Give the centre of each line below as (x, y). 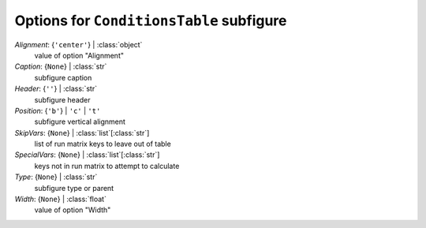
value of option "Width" (73, 210)
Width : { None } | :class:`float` (60, 199)
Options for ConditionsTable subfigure (151, 21)
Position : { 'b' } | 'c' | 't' (58, 110)
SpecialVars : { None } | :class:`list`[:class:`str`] (87, 155)
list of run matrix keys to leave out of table (103, 144)
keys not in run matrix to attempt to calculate (107, 166)
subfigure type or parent (74, 188)
